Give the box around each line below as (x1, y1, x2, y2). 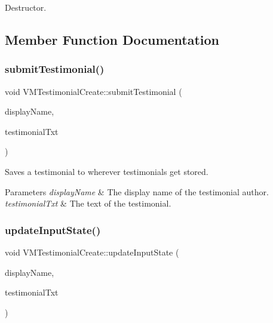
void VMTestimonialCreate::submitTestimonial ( (5, 85, 182, 97)
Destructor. (5, 1, 47, 13)
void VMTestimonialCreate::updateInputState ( (5, 245, 179, 258)
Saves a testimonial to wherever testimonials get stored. (5, 165, 208, 177)
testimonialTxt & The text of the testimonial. (5, 197, 171, 210)
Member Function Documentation (5, 30, 220, 48)
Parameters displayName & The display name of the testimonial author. (5, 185, 269, 198)
